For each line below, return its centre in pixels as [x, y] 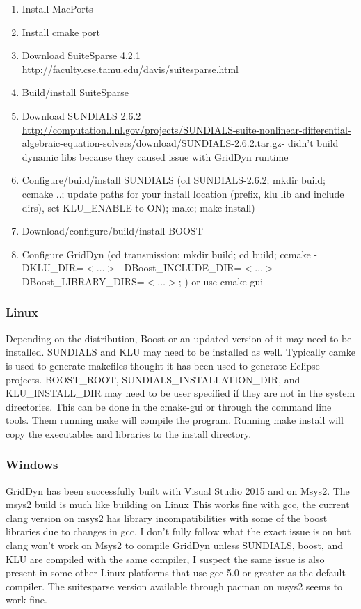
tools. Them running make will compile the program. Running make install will [175, 420]
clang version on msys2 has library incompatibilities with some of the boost [167, 517]
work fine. [26, 600]
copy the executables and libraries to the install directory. [129, 433]
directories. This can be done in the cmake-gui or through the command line [169, 406]
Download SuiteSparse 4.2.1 [81, 55]
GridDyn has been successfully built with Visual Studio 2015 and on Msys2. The [178, 490]
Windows [32, 465]
